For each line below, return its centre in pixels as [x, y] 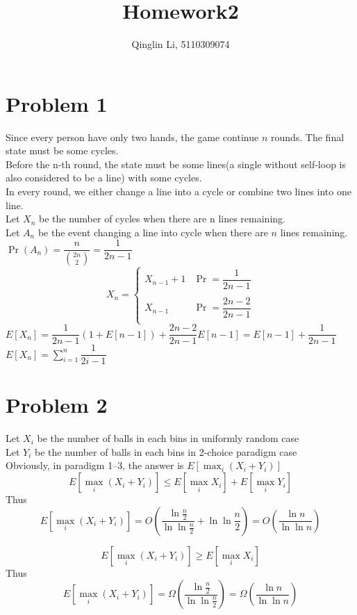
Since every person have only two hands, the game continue [132, 137]
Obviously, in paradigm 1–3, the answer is [95, 465]
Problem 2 [57, 405]
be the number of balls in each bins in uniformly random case [168, 438]
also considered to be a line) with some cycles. [104, 178]
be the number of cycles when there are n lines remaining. [162, 219]
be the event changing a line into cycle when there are [153, 232]
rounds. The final [307, 137]
